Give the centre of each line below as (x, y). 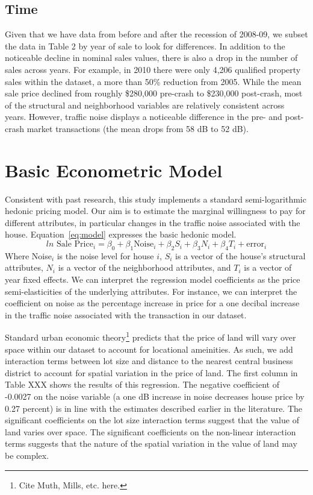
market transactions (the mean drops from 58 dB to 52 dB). (138, 128)
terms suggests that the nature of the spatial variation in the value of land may (151, 443)
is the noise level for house (105, 255)
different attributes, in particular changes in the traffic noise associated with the (153, 222)
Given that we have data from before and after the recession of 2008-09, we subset (156, 34)
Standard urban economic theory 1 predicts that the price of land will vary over (150, 336)
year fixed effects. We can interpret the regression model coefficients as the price (153, 279)
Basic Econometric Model (114, 170)
